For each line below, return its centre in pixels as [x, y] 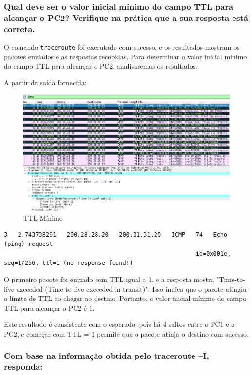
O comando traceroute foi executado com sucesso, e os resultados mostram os [122, 47]
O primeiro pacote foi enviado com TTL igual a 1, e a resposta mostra [109, 279]
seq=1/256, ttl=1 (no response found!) [68, 263]
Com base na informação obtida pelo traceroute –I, [107, 355]
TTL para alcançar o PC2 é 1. [49, 308]
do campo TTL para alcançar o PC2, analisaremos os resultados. [101, 66]
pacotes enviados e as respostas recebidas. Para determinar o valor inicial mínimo [126, 56]
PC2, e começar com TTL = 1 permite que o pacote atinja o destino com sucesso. [126, 334]
